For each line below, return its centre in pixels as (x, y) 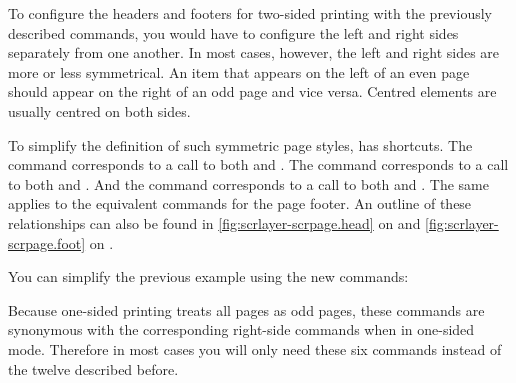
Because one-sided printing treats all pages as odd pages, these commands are (246, 309)
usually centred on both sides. (99, 110)
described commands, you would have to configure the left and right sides (233, 32)
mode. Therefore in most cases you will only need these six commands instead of (255, 348)
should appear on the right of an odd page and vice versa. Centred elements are (252, 91)
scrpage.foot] (47, 242)
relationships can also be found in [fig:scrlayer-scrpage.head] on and (214, 222)
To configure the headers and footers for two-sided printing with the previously (250, 13)
